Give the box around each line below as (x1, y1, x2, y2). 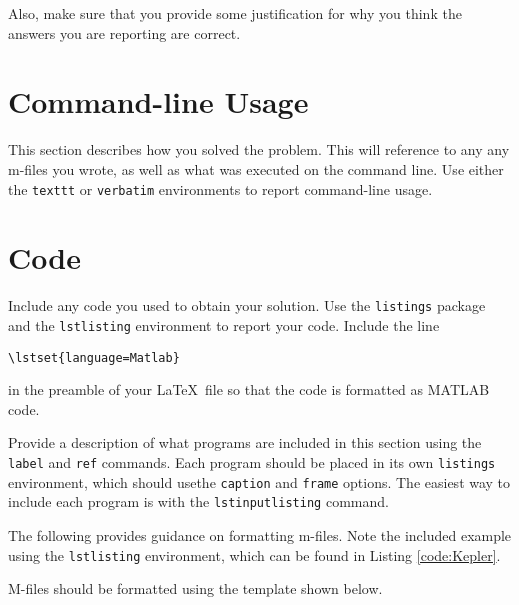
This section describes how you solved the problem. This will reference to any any (8, 139, 510, 160)
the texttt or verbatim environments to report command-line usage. (8, 178, 433, 199)
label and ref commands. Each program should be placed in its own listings (8, 452, 496, 473)
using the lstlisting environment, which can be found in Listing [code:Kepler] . (8, 544, 501, 565)
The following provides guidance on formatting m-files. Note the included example (8, 525, 512, 545)
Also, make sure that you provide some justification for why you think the (8, 3, 462, 23)
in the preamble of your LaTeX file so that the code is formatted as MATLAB (8, 379, 490, 400)
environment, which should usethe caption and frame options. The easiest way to (8, 471, 511, 492)
